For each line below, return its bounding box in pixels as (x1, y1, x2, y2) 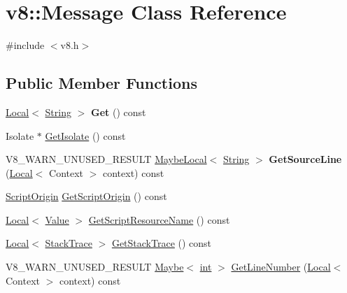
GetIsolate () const (45, 128, 126, 143)
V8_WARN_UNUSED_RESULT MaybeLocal (6, 152, 207, 166)
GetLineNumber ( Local (231, 259, 331, 274)
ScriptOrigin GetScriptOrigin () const (6, 189, 167, 203)
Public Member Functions (6, 72, 197, 94)
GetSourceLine (269, 152, 342, 166)
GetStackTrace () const (111, 236, 212, 250)
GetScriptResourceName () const (88, 212, 230, 227)
